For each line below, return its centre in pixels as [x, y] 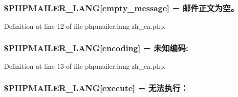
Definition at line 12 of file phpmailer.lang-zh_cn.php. [85, 26]
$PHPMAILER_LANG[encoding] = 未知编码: [96, 48]
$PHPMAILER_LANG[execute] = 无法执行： [96, 87]
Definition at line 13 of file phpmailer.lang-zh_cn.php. [85, 66]
